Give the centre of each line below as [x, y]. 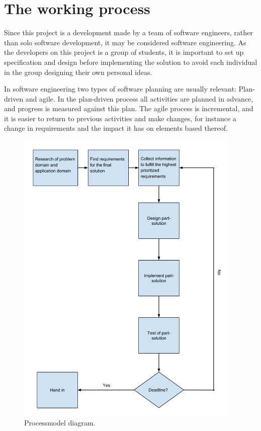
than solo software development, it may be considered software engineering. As [125, 42]
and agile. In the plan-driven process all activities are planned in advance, [139, 98]
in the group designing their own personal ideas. [78, 72]
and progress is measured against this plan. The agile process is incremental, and [129, 108]
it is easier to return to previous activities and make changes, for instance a [120, 118]
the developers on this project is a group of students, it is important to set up [124, 52]
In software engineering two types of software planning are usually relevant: [120, 89]
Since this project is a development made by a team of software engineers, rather [128, 32]
